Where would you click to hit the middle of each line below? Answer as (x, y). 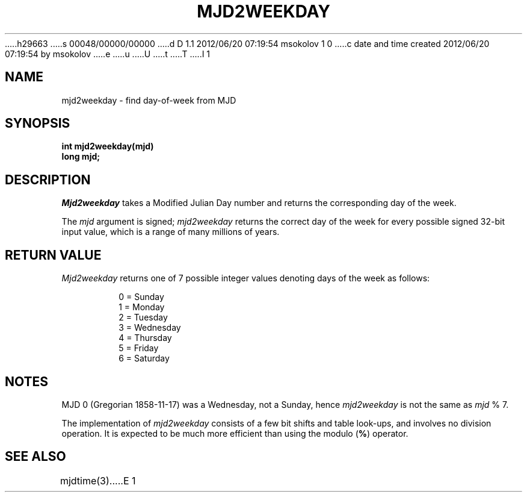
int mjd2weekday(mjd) (108, 146)
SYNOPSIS (38, 123)
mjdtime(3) (85, 480)
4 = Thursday (145, 338)
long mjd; (81, 157)
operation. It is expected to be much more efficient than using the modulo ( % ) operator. (235, 433)
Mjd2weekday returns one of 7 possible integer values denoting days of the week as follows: (246, 278)
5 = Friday (139, 348)
